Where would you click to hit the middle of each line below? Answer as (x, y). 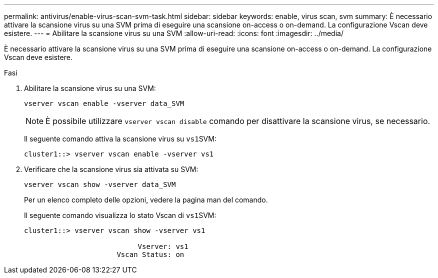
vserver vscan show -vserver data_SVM (100, 184)
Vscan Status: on (150, 254)
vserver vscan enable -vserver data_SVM (104, 103)
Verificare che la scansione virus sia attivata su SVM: (111, 169)
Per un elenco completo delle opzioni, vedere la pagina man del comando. (146, 200)
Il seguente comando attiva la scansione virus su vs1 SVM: (120, 139)
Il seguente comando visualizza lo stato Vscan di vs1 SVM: (120, 215)
